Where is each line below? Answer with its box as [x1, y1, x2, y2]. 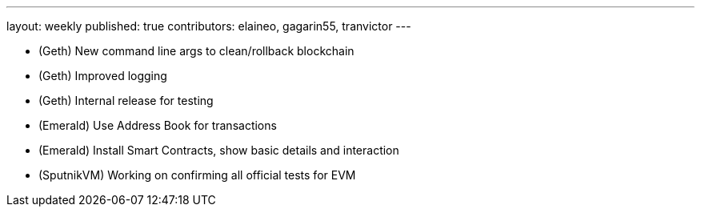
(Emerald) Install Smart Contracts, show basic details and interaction [38, 143, 399, 157]
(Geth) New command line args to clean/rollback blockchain [38, 44, 355, 58]
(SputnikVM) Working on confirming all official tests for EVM [38, 168, 356, 182]
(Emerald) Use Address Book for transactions [38, 119, 277, 132]
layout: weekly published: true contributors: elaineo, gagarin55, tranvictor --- [6, 19, 411, 33]
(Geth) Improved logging [38, 69, 167, 82]
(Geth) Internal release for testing [38, 94, 214, 107]
